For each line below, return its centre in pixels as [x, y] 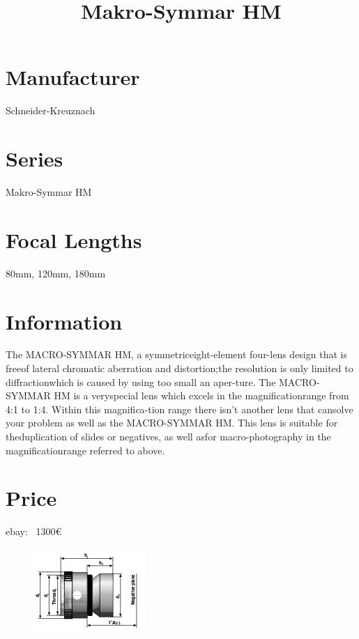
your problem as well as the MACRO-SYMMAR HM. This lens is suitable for [172, 423]
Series [35, 159]
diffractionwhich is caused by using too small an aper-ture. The [141, 382]
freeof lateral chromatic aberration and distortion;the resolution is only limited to [179, 368]
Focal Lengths [74, 239]
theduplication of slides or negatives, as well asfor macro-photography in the [168, 437]
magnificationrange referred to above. [85, 450]
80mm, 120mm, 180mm [56, 273]
